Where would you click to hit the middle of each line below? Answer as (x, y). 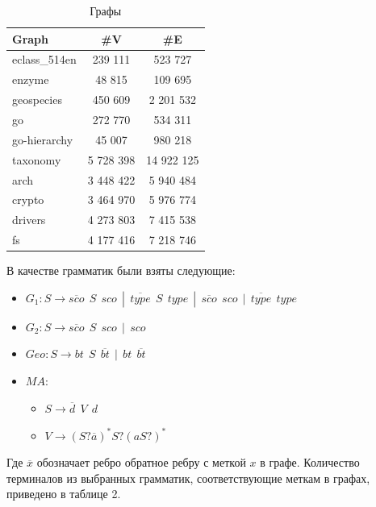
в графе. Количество (310, 462)
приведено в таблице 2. (64, 494)
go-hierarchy (43, 139)
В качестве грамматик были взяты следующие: (121, 270)
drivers (29, 220)
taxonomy (37, 159)
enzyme (31, 79)
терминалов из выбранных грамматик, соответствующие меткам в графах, (188, 478)
